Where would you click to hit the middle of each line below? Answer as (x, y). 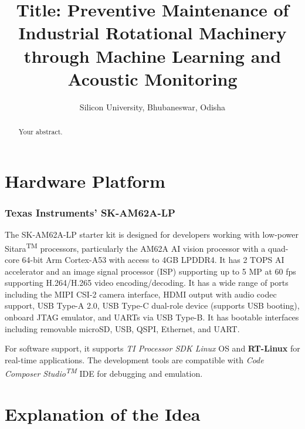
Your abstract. (40, 132)
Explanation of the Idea (103, 413)
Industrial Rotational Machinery (152, 33)
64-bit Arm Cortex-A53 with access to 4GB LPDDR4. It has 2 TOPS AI (153, 259)
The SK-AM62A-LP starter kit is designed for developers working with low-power (152, 234)
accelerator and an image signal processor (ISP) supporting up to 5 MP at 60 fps (150, 271)
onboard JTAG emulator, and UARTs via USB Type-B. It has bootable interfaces (152, 317)
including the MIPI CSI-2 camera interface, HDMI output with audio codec (141, 294)
